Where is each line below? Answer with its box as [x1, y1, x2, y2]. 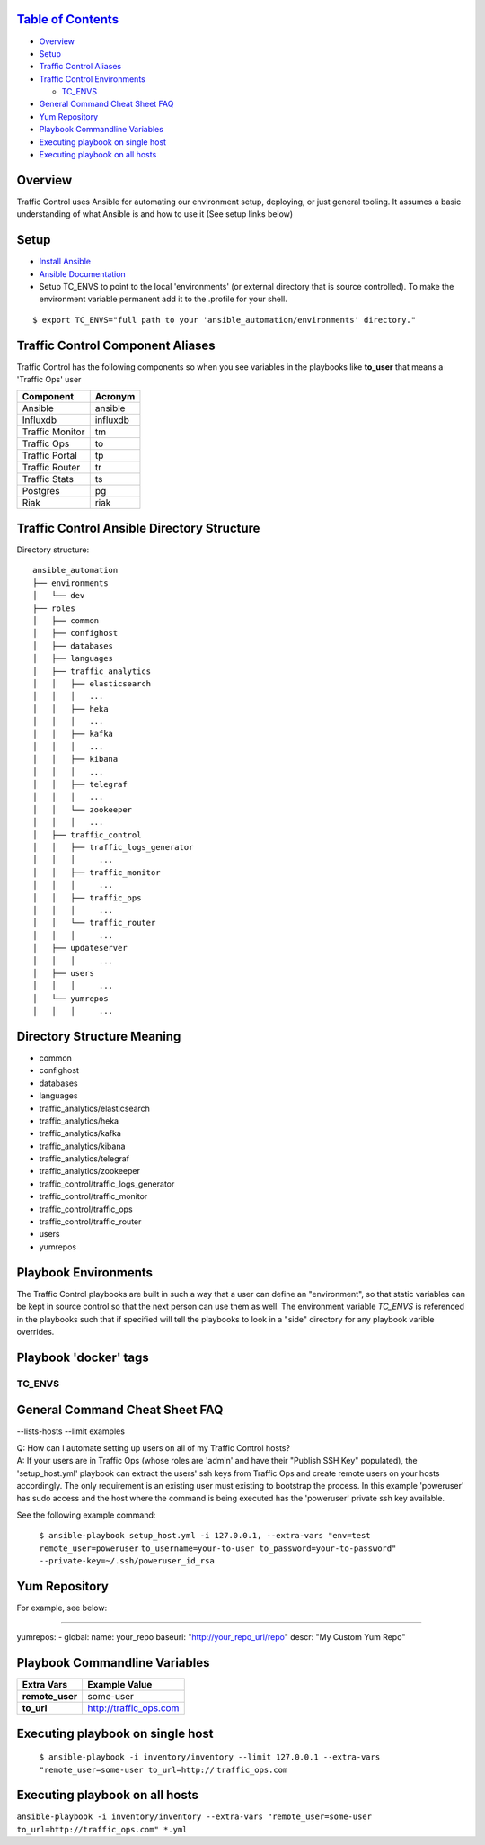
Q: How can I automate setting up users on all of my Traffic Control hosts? [16, 1442, 291, 1453]
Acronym [94, 390, 136, 403]
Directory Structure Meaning [16, 1028, 181, 1043]
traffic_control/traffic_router [39, 1216, 142, 1227]
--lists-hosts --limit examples [16, 1426, 126, 1437]
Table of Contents [16, 12, 119, 27]
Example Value [87, 1679, 153, 1691]
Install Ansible [39, 256, 92, 267]
